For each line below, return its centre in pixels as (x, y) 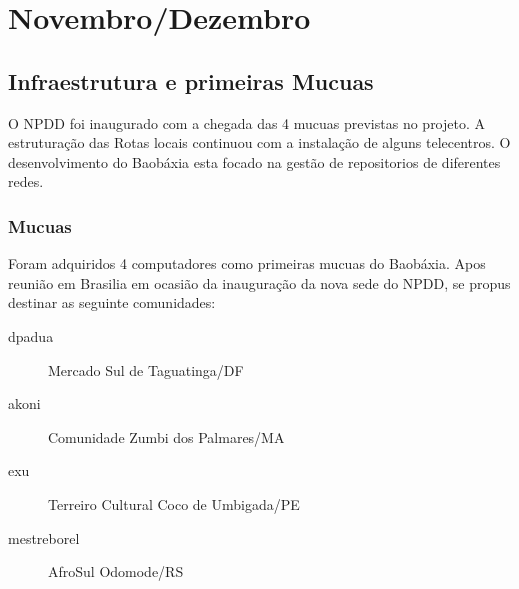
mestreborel (44, 537)
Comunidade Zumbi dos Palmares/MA (166, 436)
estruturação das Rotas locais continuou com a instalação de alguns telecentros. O (259, 142)
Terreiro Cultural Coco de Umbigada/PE (174, 503)
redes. (26, 181)
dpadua (31, 335)
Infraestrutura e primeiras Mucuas (191, 80)
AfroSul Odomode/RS (116, 571)
